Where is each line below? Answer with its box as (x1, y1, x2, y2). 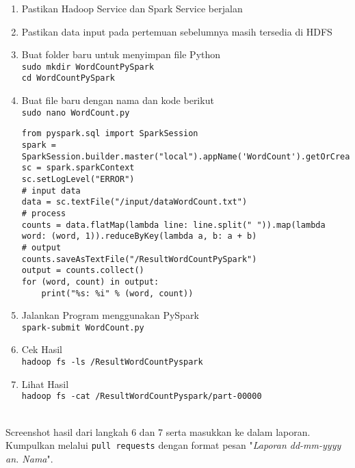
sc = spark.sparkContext (21, 163, 135, 173)
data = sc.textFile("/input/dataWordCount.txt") (21, 197, 248, 207)
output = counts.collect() (21, 265, 144, 276)
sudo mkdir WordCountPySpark (21, 62, 155, 72)
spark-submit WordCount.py (21, 322, 144, 333)
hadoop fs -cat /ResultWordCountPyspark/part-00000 (21, 391, 262, 402)
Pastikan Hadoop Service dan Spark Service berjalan (21, 1, 243, 15)
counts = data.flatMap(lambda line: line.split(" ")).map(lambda (21, 220, 326, 230)
